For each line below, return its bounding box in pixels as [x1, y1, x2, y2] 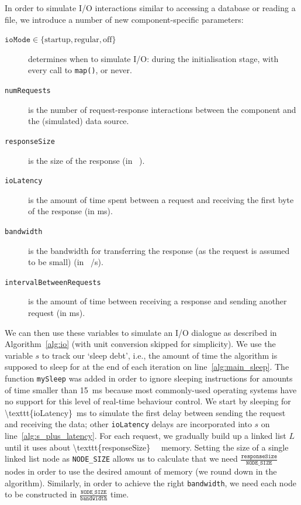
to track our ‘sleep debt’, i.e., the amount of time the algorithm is [41, 349, 278, 361]
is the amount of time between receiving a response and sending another [28, 295, 287, 307]
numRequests [5, 87, 51, 95]
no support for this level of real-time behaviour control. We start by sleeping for [5, 395, 291, 407]
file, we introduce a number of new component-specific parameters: [5, 13, 244, 25]
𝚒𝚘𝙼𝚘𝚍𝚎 [5, 36, 31, 44]
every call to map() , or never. [28, 64, 132, 76]
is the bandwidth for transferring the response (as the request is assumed [28, 244, 290, 256]
